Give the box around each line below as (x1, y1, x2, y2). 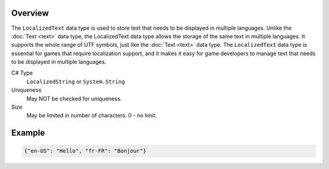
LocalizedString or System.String (26, 78, 125, 85)
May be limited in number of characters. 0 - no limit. (26, 112, 157, 119)
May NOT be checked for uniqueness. (26, 95, 122, 102)
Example (11, 128, 45, 138)
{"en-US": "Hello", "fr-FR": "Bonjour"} (24, 148, 146, 154)
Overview (11, 8, 49, 18)
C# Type (11, 69, 33, 77)
